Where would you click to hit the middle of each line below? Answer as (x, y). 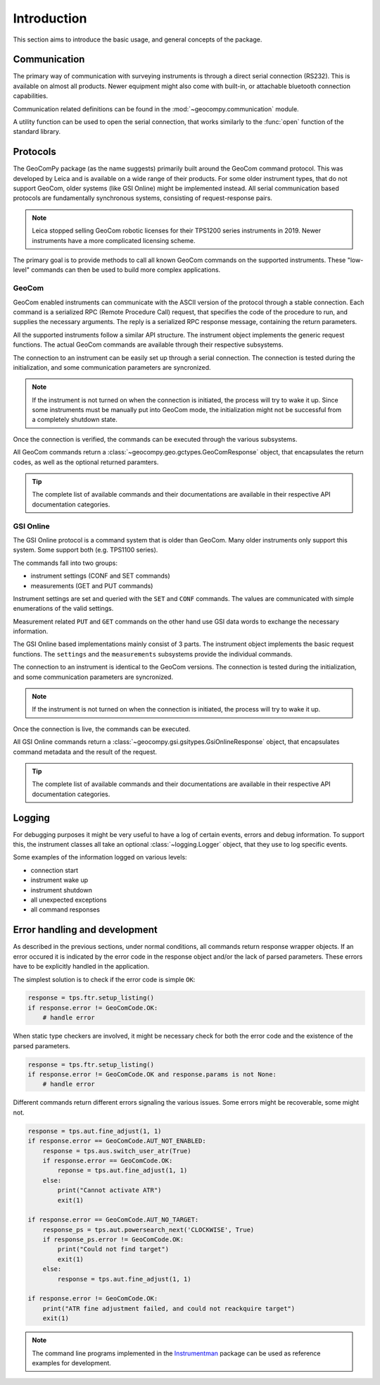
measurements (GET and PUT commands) (92, 585)
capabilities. (31, 96)
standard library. (37, 132)
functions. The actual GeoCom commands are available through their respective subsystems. (148, 344)
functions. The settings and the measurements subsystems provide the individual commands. (153, 654)
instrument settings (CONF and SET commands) (100, 576)
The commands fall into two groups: (65, 563)
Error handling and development (85, 930)
